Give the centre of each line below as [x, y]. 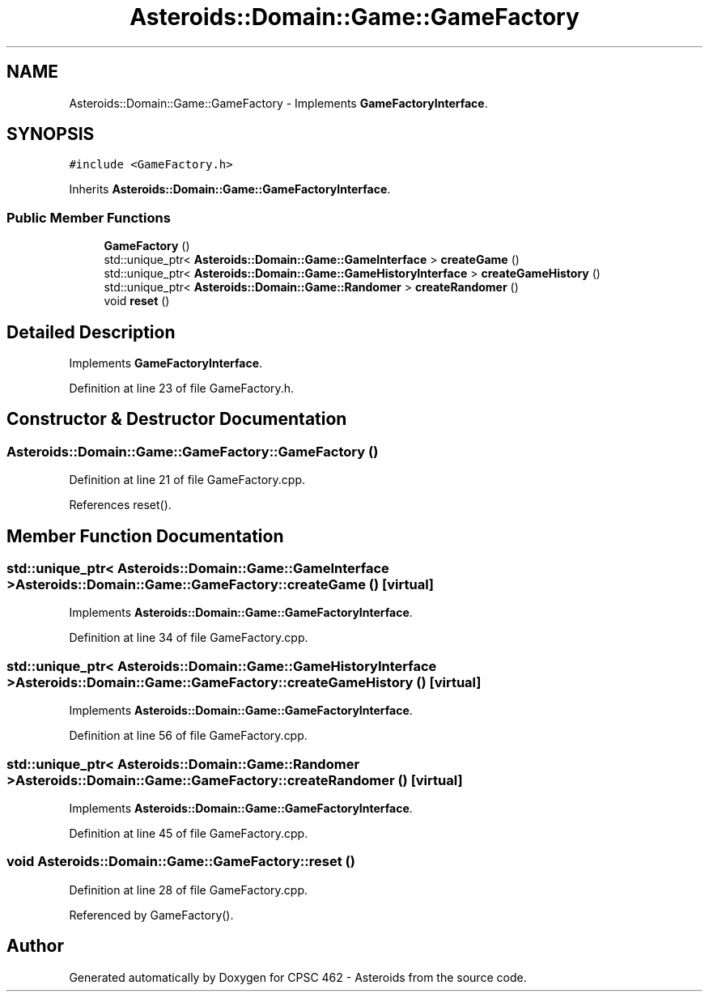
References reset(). [120, 505]
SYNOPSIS [51, 134]
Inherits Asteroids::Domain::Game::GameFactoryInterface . [230, 189]
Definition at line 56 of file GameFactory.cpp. [188, 736]
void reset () [137, 301]
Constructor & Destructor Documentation [177, 419]
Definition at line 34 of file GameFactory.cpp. [189, 638]
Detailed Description [91, 332]
